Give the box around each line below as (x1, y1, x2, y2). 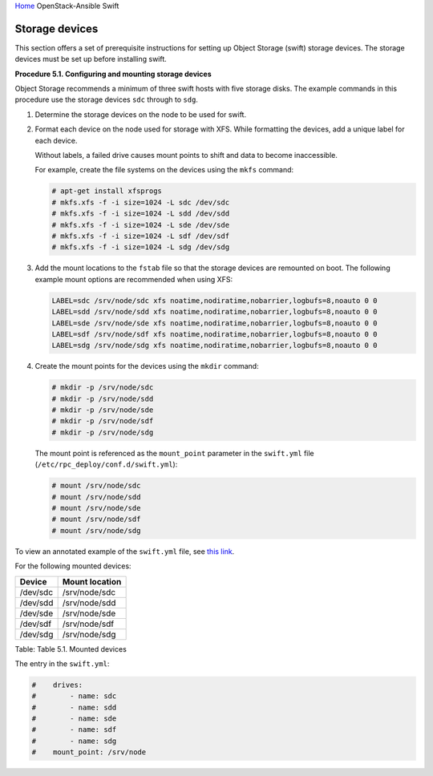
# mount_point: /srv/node (31, 748, 147, 757)
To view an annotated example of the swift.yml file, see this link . (14, 546, 235, 556)
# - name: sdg (31, 736, 117, 746)
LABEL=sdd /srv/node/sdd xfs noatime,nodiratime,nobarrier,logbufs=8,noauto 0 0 (51, 307, 378, 317)
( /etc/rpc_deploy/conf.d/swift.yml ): (34, 459, 178, 469)
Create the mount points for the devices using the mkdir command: (34, 362, 260, 371)
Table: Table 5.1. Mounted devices (14, 644, 127, 653)
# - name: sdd (31, 702, 117, 712)
